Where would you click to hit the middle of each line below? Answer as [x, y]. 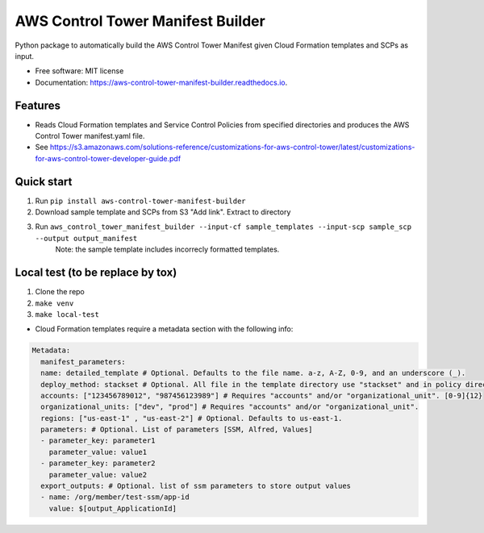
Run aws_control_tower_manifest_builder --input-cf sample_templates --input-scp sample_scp [223, 227]
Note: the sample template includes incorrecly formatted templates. [167, 249]
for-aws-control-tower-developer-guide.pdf [108, 158]
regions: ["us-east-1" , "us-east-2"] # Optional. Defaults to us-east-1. [192, 418]
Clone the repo [60, 292]
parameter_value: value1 [98, 452]
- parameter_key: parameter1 [98, 441]
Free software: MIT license [79, 71]
